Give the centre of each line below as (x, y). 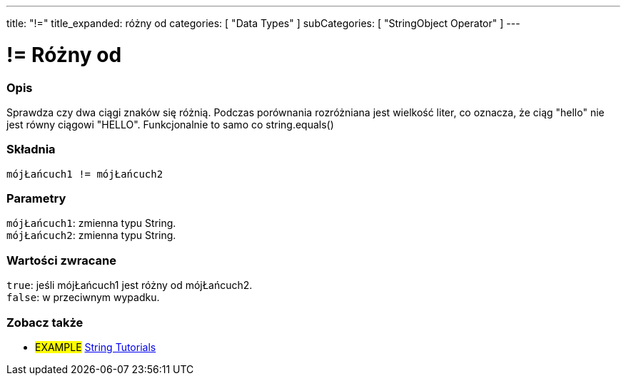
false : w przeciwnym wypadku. (83, 298)
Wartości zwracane (61, 260)
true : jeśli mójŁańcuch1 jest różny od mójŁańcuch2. (130, 285)
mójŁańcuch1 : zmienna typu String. (91, 223)
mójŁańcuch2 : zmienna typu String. (91, 235)
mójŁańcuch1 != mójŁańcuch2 (85, 174)
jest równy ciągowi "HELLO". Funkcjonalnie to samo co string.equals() (170, 124)
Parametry (36, 198)
